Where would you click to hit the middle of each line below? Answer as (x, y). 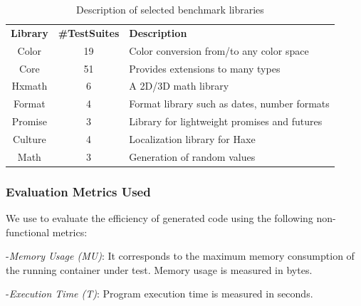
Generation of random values (192, 156)
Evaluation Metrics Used (78, 191)
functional (28, 232)
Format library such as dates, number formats (229, 104)
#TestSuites (89, 32)
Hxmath (30, 86)
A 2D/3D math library (179, 86)
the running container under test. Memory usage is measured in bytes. (159, 269)
